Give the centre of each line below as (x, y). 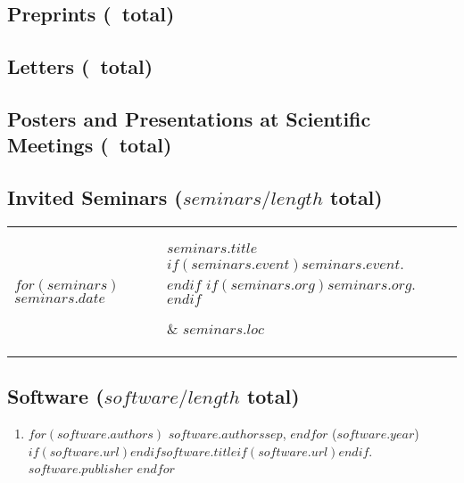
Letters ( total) (80, 66)
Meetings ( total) (90, 145)
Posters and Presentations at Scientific (189, 118)
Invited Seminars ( (95, 197)
